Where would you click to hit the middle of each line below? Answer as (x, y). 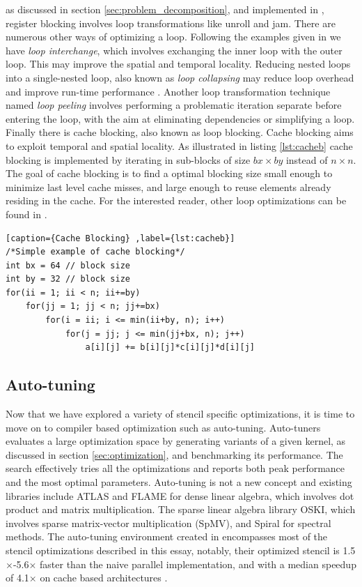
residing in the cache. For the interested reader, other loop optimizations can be (176, 200)
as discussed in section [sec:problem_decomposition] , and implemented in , (165, 9)
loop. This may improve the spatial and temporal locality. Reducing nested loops (178, 64)
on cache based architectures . (104, 578)
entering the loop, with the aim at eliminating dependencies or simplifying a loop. (180, 118)
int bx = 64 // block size (68, 265)
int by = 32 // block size (68, 279)
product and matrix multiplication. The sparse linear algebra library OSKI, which (181, 509)
